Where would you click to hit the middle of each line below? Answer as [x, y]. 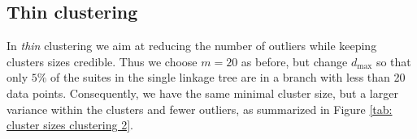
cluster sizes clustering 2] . [70, 125]
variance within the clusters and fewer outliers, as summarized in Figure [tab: [200, 109]
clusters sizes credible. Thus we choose [102, 61]
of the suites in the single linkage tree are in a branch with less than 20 [228, 77]
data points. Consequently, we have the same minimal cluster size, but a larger [202, 93]
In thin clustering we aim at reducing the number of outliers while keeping [192, 46]
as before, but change [294, 61]
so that [393, 61]
